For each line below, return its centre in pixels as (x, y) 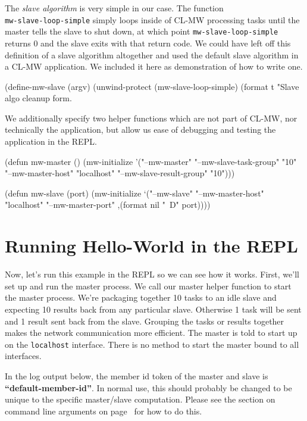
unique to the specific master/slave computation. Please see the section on (140, 399)
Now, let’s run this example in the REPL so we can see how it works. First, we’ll (152, 274)
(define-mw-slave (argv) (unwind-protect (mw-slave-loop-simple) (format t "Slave (152, 86)
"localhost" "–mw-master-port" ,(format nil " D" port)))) (108, 205)
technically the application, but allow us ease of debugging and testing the (140, 130)
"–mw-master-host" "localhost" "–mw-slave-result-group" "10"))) (120, 173)
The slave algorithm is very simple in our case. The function (114, 8)
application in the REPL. (51, 141)
